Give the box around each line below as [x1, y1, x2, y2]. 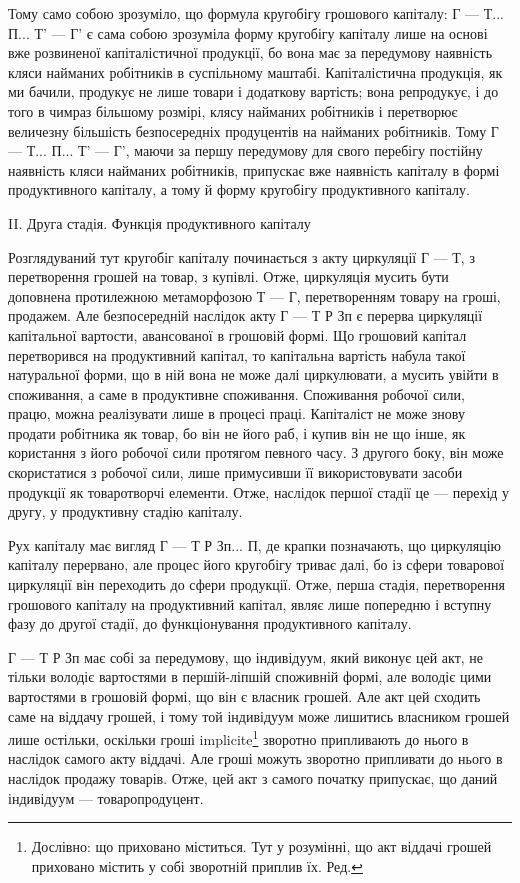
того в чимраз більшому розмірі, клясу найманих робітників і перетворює [8, 100, 458, 121]
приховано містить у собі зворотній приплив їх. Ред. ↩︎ [31, 855, 363, 876]
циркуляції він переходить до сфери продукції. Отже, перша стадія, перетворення [8, 574, 505, 595]
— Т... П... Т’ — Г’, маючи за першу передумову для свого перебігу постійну [8, 140, 483, 161]
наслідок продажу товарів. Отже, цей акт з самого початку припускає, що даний [8, 768, 498, 789]
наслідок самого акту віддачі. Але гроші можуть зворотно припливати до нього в [8, 748, 503, 769]
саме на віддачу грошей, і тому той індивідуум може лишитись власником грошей [8, 705, 510, 726]
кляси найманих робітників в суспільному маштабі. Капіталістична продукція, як [8, 61, 503, 82]
